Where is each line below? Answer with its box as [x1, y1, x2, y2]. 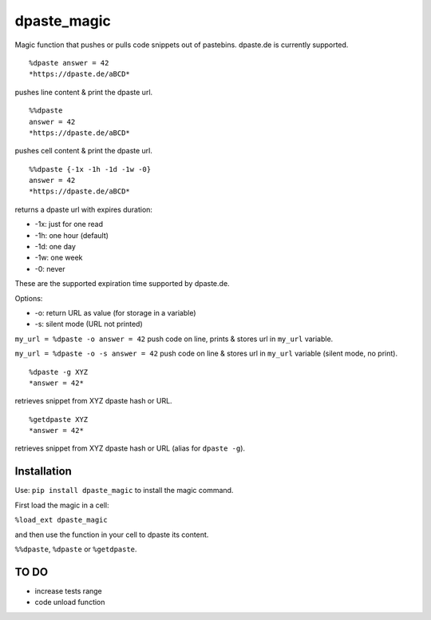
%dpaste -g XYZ [29, 368, 89, 376]
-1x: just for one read [34, 220, 104, 229]
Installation [14, 464, 72, 479]
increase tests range [34, 586, 103, 595]
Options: [14, 293, 43, 303]
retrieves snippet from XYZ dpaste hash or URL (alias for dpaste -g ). [14, 443, 246, 453]
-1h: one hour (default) [34, 230, 109, 240]
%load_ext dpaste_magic [14, 515, 108, 525]
